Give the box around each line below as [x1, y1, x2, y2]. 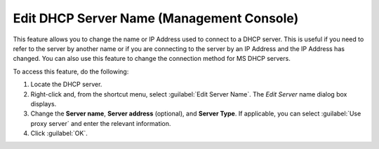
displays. [30, 99, 57, 108]
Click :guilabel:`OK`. [30, 129, 88, 138]
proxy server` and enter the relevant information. [30, 119, 171, 127]
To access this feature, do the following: [13, 67, 129, 76]
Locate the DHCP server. [30, 80, 102, 89]
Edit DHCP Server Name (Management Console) [13, 10, 299, 26]
